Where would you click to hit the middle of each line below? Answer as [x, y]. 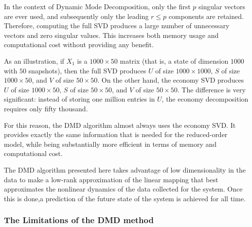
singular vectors [222, 6]
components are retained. [206, 16]
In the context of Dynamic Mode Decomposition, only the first [97, 6]
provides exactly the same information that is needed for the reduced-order [116, 134]
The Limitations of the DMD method [79, 220]
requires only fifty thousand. [46, 108]
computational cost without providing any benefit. [79, 44]
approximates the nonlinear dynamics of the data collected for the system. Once [123, 189]
